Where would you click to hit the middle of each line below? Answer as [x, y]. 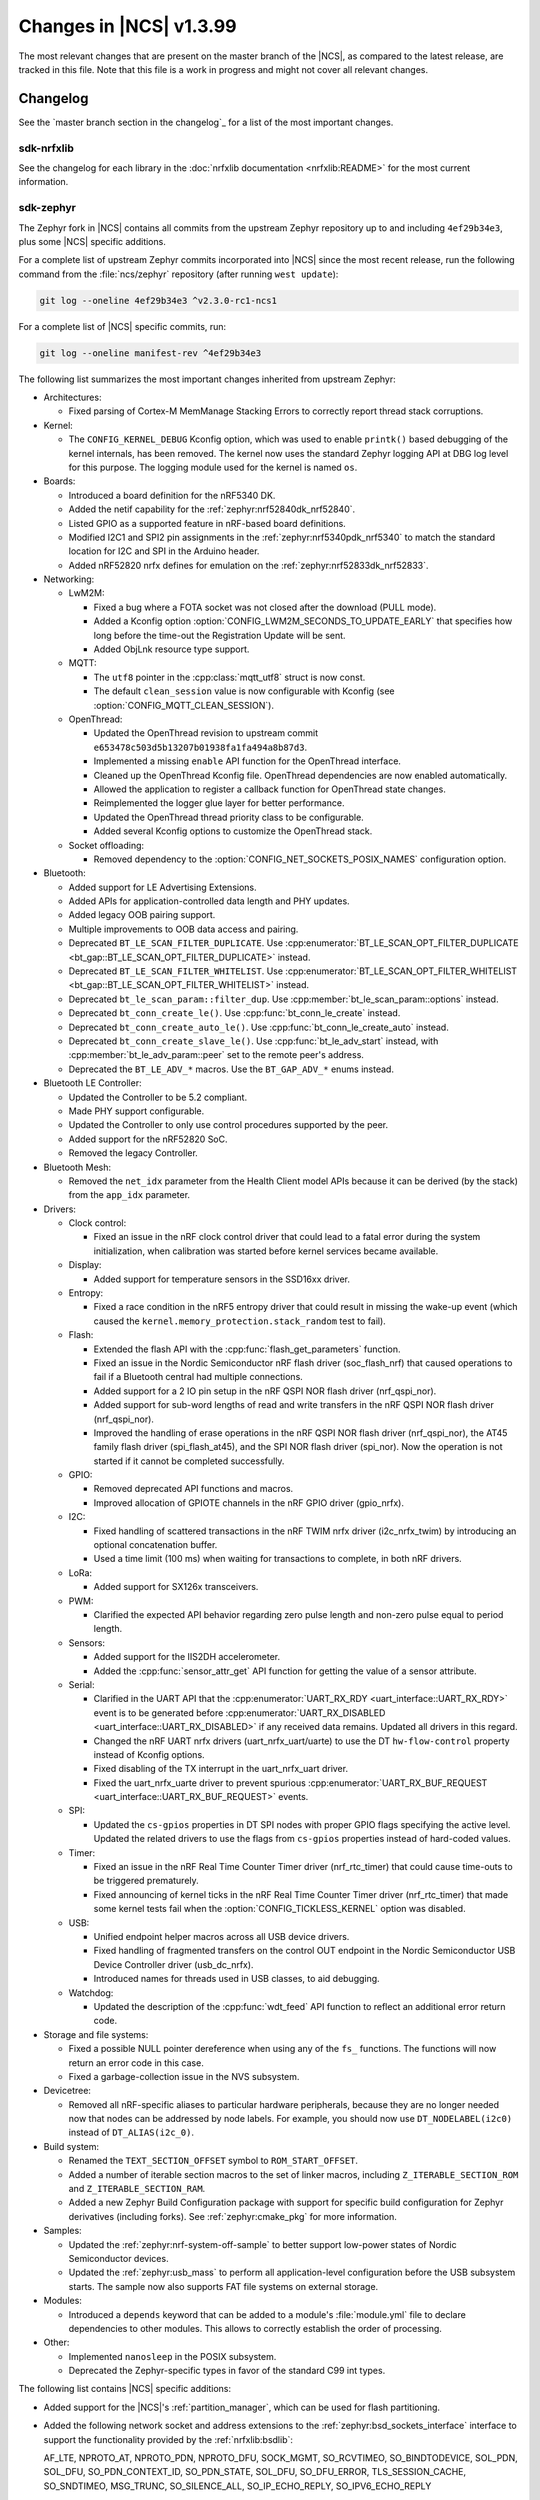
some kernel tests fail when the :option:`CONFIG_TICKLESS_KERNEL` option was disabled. [279, 1909]
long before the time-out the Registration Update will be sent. [219, 635]
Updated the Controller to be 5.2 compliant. [158, 1097]
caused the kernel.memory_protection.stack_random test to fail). [240, 1321]
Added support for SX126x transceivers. [176, 1587]
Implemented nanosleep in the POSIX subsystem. [172, 2356]
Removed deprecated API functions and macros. [193, 1489]
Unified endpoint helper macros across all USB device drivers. [221, 1936]
